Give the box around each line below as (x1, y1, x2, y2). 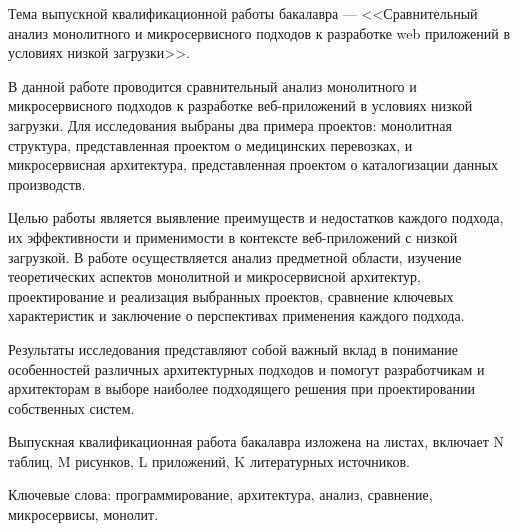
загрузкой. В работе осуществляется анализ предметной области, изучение (8, 246, 462, 267)
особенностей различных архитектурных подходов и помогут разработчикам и (8, 358, 485, 379)
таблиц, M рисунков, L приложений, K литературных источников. (8, 450, 410, 471)
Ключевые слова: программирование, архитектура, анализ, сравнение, (8, 484, 433, 505)
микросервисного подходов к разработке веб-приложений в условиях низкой (8, 95, 473, 116)
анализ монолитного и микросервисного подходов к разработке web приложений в (8, 22, 511, 43)
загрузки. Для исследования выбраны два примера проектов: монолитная (8, 114, 452, 135)
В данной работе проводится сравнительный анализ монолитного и (8, 75, 417, 96)
